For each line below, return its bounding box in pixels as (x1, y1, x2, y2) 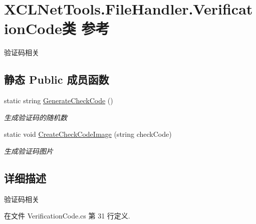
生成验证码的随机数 (4, 112, 67, 122)
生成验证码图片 (4, 145, 53, 156)
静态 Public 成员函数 (4, 72, 109, 87)
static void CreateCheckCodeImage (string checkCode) (4, 129, 172, 139)
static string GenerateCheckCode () (4, 95, 113, 106)
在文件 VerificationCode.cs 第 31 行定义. (4, 210, 130, 221)
